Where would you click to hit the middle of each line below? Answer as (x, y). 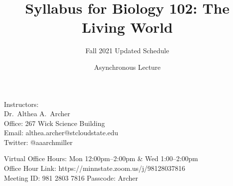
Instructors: (21, 104)
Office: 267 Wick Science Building (55, 123)
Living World (127, 27)
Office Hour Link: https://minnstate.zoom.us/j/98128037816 (95, 168)
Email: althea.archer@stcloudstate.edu (61, 133)
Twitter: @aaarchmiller (38, 142)
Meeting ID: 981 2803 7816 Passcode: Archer (71, 177)
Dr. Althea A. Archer (37, 114)
